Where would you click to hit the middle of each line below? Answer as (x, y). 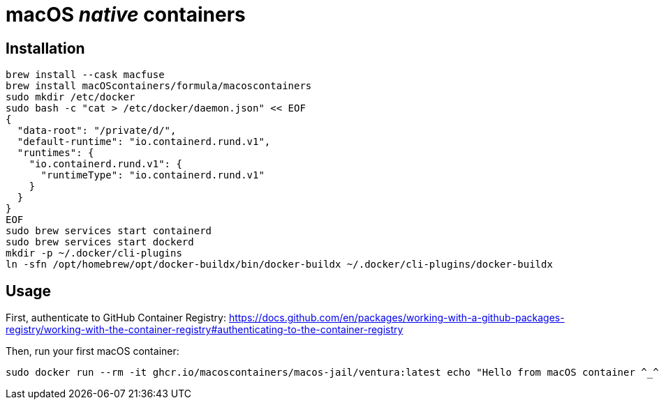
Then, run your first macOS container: (92, 351)
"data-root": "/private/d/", (97, 131)
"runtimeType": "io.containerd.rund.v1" (153, 175)
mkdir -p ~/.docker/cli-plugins (94, 253)
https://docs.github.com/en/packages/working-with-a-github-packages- (397, 318)
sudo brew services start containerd (109, 231)
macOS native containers (126, 15)
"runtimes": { (55, 153)
